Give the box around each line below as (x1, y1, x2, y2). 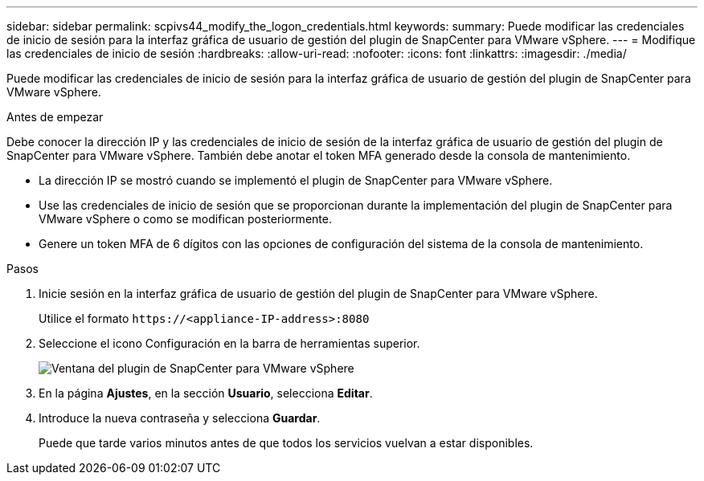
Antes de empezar (6, 110, 104, 124)
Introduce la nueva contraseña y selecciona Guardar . (39, 411, 321, 425)
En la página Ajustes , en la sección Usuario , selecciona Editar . (39, 386, 373, 400)
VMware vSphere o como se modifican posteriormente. (39, 212, 332, 226)
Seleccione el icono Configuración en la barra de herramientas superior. (39, 336, 420, 350)
